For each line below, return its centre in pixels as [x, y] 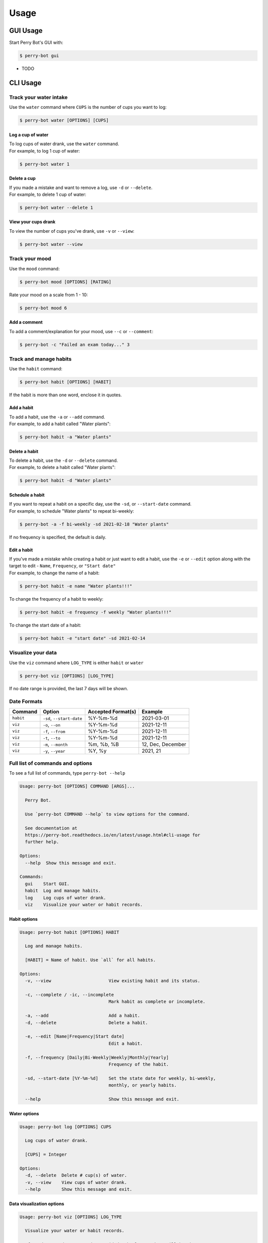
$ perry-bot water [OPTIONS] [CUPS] [64, 120]
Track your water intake [38, 97]
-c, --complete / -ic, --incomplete [69, 995]
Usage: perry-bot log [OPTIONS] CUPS [66, 1127]
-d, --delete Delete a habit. [87, 1022]
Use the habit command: [36, 369]
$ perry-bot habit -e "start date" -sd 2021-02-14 [83, 638]
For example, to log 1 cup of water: [45, 151]
